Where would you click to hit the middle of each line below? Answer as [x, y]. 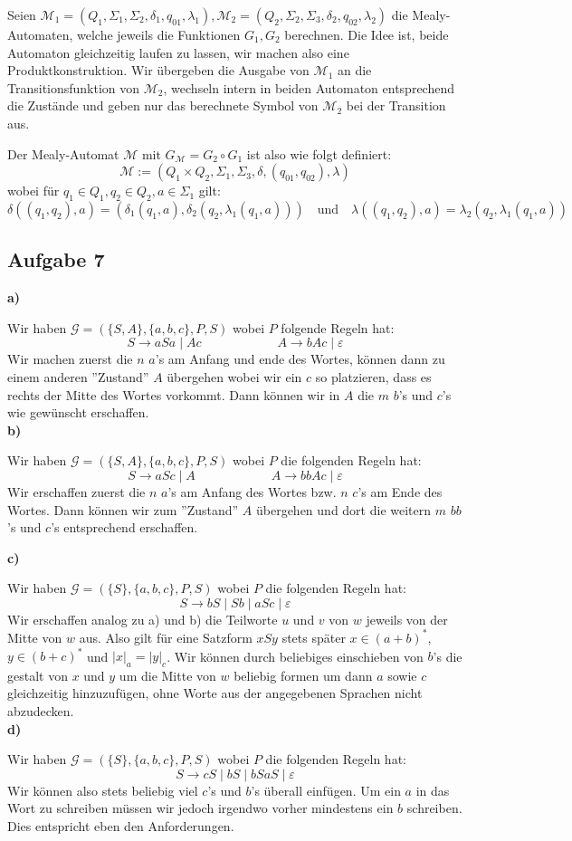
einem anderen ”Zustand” [78, 376]
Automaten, [40, 34]
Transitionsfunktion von [74, 87]
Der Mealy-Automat [63, 153]
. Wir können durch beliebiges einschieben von [295, 656]
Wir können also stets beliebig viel [103, 790]
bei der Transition [396, 105]
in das [433, 790]
